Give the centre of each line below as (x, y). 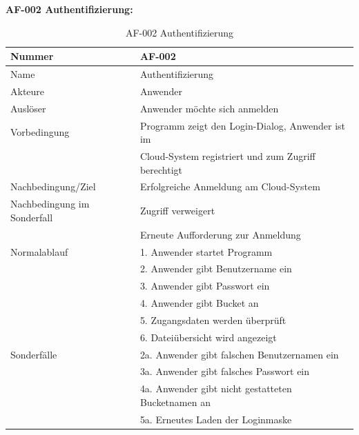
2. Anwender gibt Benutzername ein (216, 269)
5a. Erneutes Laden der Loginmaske (216, 419)
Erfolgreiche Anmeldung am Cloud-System (230, 186)
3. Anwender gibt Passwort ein (205, 286)
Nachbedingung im (50, 204)
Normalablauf (39, 251)
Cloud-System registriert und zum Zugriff (227, 156)
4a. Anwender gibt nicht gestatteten (216, 388)
